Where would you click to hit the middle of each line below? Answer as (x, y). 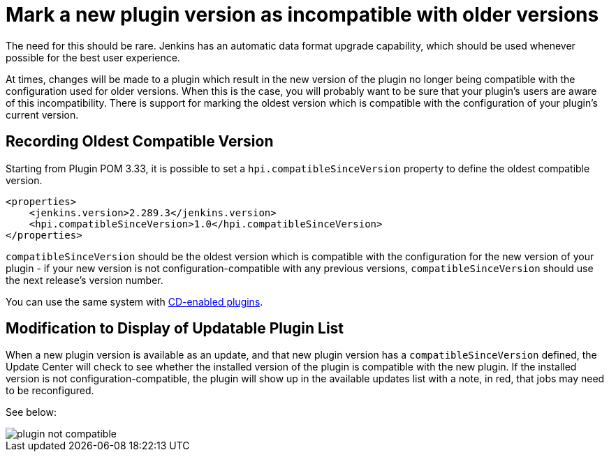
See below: (31, 412)
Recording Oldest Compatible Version (140, 142)
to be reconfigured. (50, 391)
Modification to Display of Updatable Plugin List (175, 329)
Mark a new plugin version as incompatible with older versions (302, 15)
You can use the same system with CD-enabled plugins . (134, 301)
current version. (42, 114)
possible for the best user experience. (93, 57)
